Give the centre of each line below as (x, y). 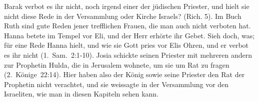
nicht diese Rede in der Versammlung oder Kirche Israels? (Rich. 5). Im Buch (123, 16)
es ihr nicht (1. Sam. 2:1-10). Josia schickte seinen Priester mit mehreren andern (128, 54)
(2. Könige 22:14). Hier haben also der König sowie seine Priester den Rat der (124, 74)
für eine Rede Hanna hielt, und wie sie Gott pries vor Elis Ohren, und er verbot (126, 45)
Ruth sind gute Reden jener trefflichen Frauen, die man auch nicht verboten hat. (127, 26)
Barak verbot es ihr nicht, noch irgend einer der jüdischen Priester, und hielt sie (127, 6)
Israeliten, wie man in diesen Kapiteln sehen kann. (81, 94)
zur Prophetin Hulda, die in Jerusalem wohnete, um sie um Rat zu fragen (117, 64)
